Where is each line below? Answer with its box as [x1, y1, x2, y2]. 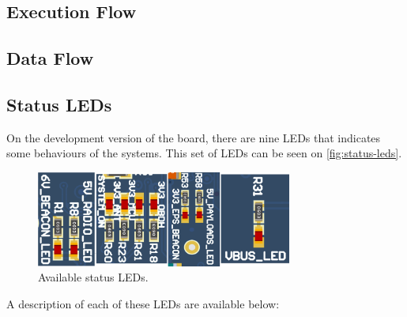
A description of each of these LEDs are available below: [6, 295, 280, 311]
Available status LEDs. [38, 269, 149, 285]
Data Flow [6, 46, 94, 70]
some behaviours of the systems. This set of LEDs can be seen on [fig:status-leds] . [6, 145, 402, 161]
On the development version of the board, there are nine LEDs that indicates [6, 129, 381, 145]
